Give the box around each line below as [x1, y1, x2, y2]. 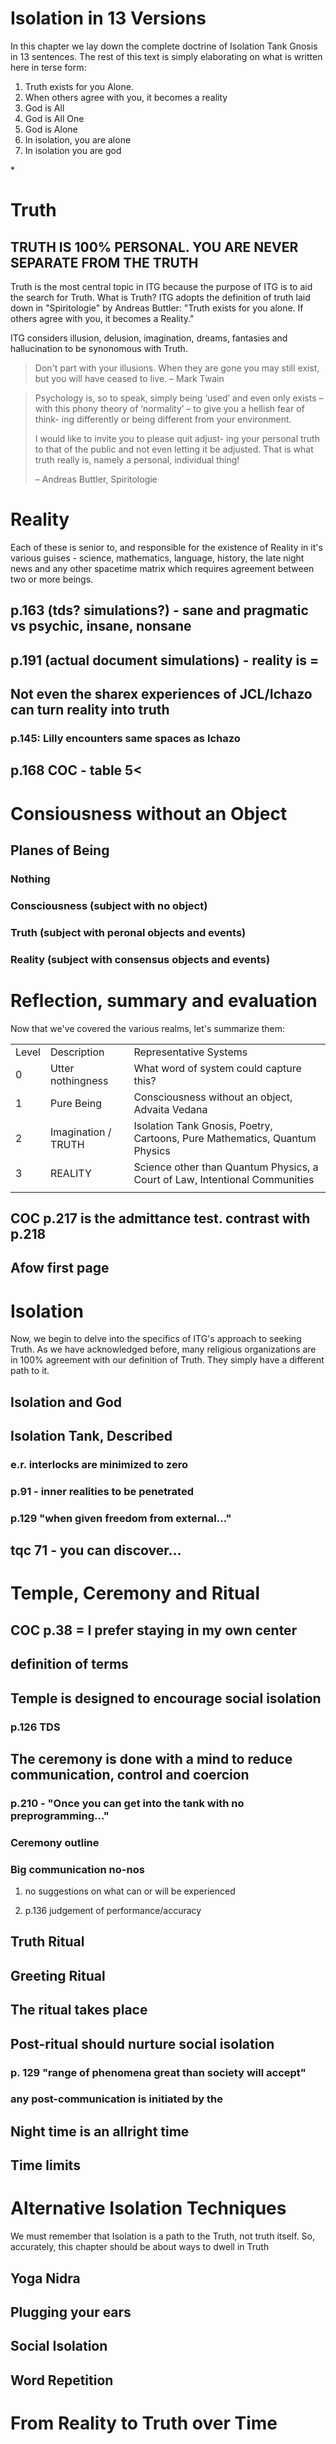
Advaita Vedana [133, 1102, 208, 1116]
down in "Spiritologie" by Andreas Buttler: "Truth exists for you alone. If [10, 302, 304, 314]
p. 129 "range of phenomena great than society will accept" [10, 2065, 307, 2079]
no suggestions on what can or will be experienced [24, 1885, 236, 1897]
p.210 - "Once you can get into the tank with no [10, 1796, 245, 1810]
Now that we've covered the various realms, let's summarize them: [10, 1022, 286, 1034]
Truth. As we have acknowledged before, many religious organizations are [10, 1343, 317, 1356]
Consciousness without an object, [133, 1090, 293, 1104]
